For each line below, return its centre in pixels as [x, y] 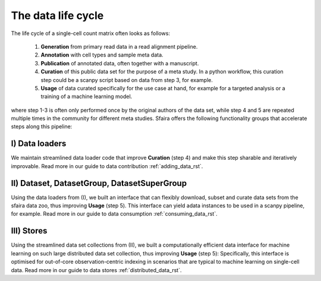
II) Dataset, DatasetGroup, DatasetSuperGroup [99, 183]
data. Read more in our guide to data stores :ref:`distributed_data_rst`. [96, 270]
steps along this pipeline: [42, 127]
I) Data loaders [39, 143]
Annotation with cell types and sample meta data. [102, 55]
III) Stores [29, 231]
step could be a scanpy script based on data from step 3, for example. [127, 80]
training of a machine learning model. [86, 97]
